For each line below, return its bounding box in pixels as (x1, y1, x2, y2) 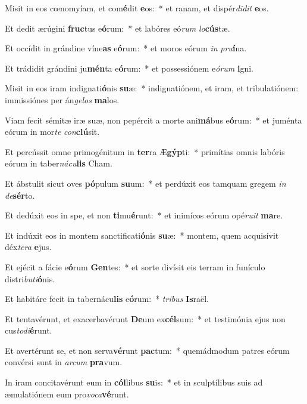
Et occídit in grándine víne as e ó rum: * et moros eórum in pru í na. (5, 42, 247, 54)
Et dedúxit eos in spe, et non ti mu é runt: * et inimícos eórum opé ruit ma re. (5, 209, 283, 221)
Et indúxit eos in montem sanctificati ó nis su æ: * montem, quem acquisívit (5, 229, 279, 241)
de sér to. (5, 189, 35, 201)
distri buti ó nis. (5, 272, 55, 285)
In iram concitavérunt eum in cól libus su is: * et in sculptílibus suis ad (5, 376, 263, 388)
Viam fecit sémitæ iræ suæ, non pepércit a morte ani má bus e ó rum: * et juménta (5, 113, 302, 126)
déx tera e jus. (5, 240, 52, 253)
